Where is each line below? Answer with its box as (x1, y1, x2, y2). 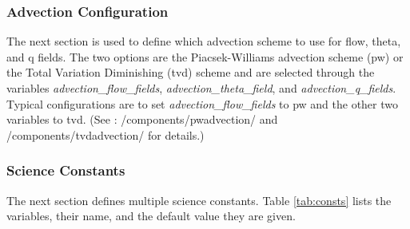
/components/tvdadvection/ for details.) (6, 126, 205, 143)
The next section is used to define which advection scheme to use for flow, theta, (6, 33, 401, 49)
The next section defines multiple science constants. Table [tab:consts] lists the (6, 191, 392, 208)
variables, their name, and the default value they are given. (6, 207, 296, 224)
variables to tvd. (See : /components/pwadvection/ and (6, 111, 278, 128)
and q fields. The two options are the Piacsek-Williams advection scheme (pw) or (6, 48, 404, 65)
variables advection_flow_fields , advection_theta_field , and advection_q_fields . (6, 80, 396, 96)
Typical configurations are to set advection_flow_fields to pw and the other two (6, 95, 399, 112)
